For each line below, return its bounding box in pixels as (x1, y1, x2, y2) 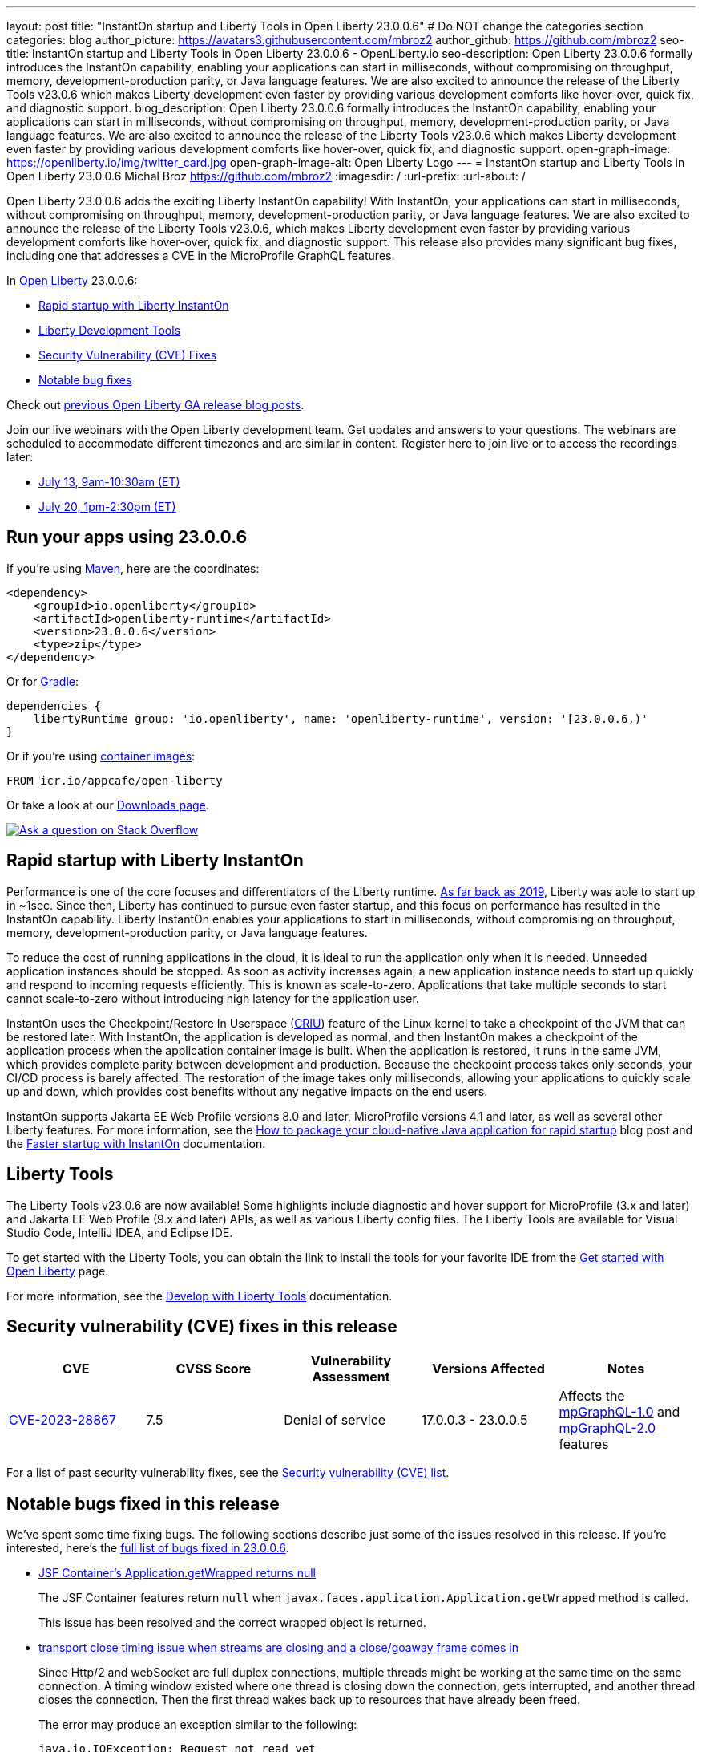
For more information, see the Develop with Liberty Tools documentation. (6, 1288, 393, 1303)
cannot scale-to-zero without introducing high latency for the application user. (6, 991, 419, 1005)
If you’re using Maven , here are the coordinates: (6, 561, 260, 575)
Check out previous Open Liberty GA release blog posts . (6, 398, 305, 412)
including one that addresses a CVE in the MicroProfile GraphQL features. (6, 249, 395, 262)
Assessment (312, 1369, 390, 1385)
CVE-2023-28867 (9, 1412, 117, 1429)
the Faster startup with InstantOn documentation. (6, 1136, 266, 1150)
